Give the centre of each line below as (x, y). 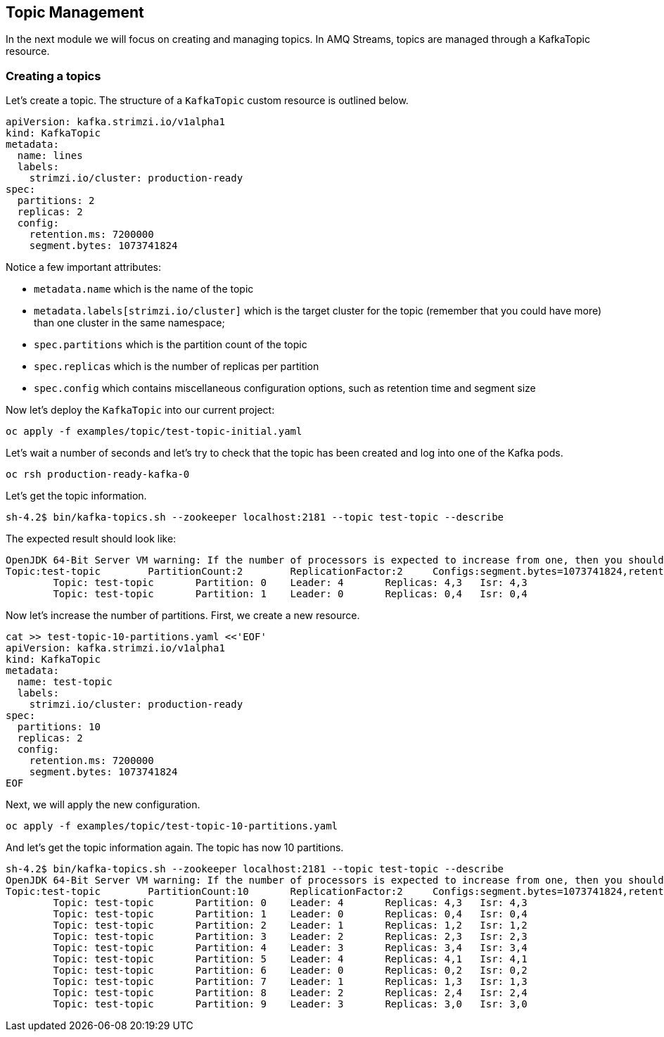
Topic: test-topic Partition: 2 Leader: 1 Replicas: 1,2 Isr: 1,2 (290, 925)
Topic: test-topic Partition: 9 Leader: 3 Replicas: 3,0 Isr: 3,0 (290, 1004)
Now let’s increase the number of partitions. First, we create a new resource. (183, 616)
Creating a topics (53, 76)
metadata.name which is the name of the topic (144, 289)
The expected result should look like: (91, 539)
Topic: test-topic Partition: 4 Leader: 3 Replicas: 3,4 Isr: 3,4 (290, 948)
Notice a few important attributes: (83, 267)
